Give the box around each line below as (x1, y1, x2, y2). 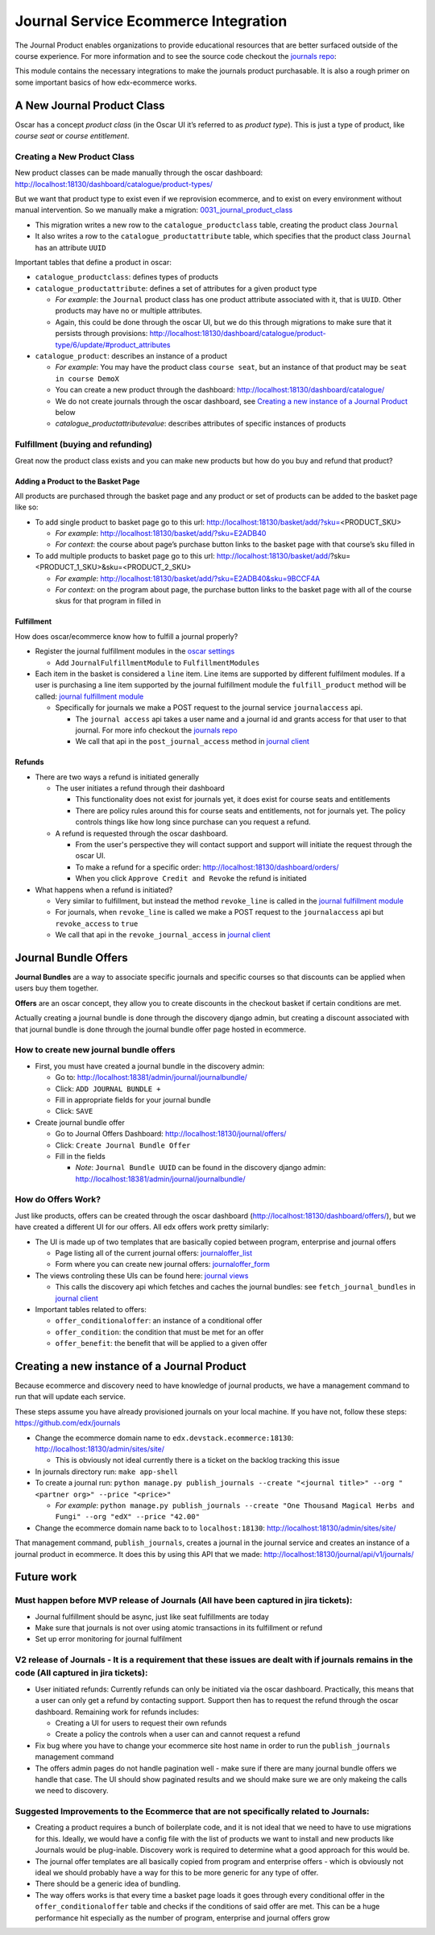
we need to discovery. (35, 1786, 109, 1796)
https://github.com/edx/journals (14, 1418, 121, 1428)
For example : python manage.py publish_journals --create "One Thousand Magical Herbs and (55, 1500, 415, 1510)
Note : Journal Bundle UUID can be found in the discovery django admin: (75, 1163, 326, 1173)
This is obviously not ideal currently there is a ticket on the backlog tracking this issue (55, 1455, 340, 1465)
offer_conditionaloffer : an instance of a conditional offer (55, 1316, 263, 1326)
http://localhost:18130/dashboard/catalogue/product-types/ (14, 179, 213, 189)
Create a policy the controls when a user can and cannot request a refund (55, 1729, 301, 1739)
